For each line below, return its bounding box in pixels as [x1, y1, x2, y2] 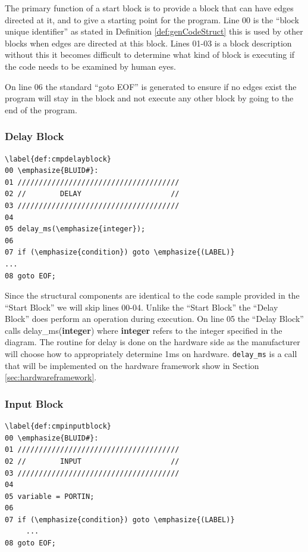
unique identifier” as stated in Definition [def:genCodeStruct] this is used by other [5, 25, 303, 38]
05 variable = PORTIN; [5, 492, 95, 501]
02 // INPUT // [5, 457, 180, 466]
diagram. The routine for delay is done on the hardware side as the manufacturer [5, 336, 300, 348]
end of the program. [5, 103, 77, 116]
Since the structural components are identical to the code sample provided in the [5, 289, 300, 302]
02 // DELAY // [5, 190, 180, 199]
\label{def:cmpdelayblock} [5, 154, 111, 163]
